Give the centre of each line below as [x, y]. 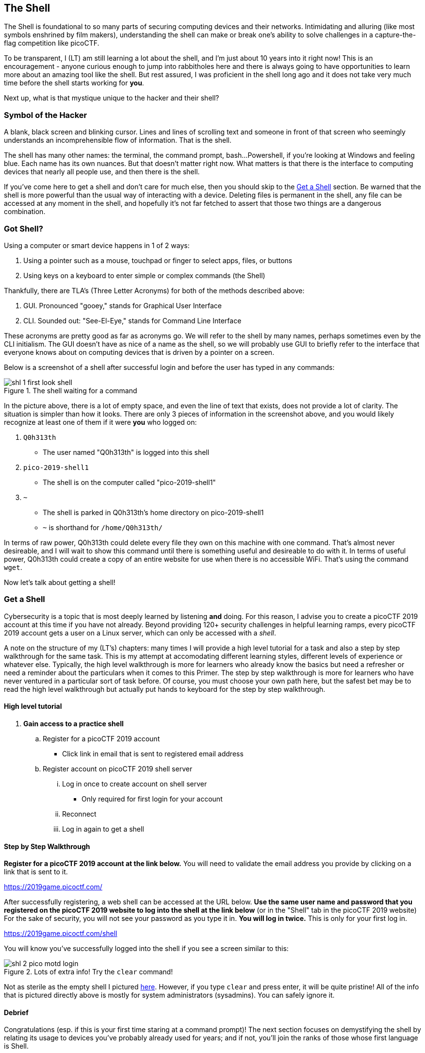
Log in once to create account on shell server [135, 784]
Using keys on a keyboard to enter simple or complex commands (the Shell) [144, 275]
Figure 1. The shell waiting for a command [71, 390]
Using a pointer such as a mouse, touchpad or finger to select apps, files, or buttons [158, 260]
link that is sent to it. [36, 872]
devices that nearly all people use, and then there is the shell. [102, 172]
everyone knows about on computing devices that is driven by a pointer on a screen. [139, 352]
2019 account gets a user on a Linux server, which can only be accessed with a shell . [140, 633]
